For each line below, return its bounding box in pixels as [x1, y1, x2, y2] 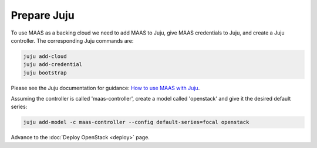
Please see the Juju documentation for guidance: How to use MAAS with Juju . [11, 84, 200, 91]
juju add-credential [23, 61, 82, 68]
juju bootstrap [23, 69, 67, 76]
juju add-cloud [23, 53, 67, 60]
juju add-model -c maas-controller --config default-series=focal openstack [23, 119, 249, 126]
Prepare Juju [11, 9, 75, 22]
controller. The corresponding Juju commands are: [11, 37, 134, 44]
